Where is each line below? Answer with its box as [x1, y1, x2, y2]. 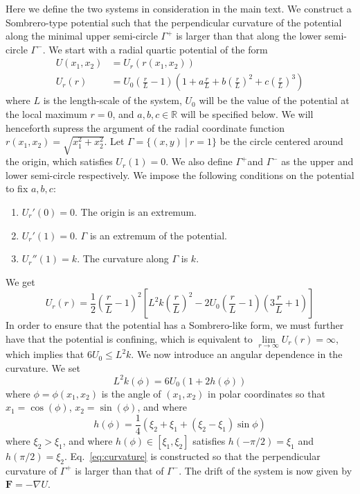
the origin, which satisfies [6, 154, 113, 169]
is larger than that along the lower [176, 28, 322, 43]
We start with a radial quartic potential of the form [48, 42, 268, 56]
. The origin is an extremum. [75, 204, 197, 219]
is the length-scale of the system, [43, 93, 182, 108]
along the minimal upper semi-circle [6, 28, 158, 43]
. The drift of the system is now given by [179, 463, 352, 477]
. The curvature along [77, 251, 169, 266]
